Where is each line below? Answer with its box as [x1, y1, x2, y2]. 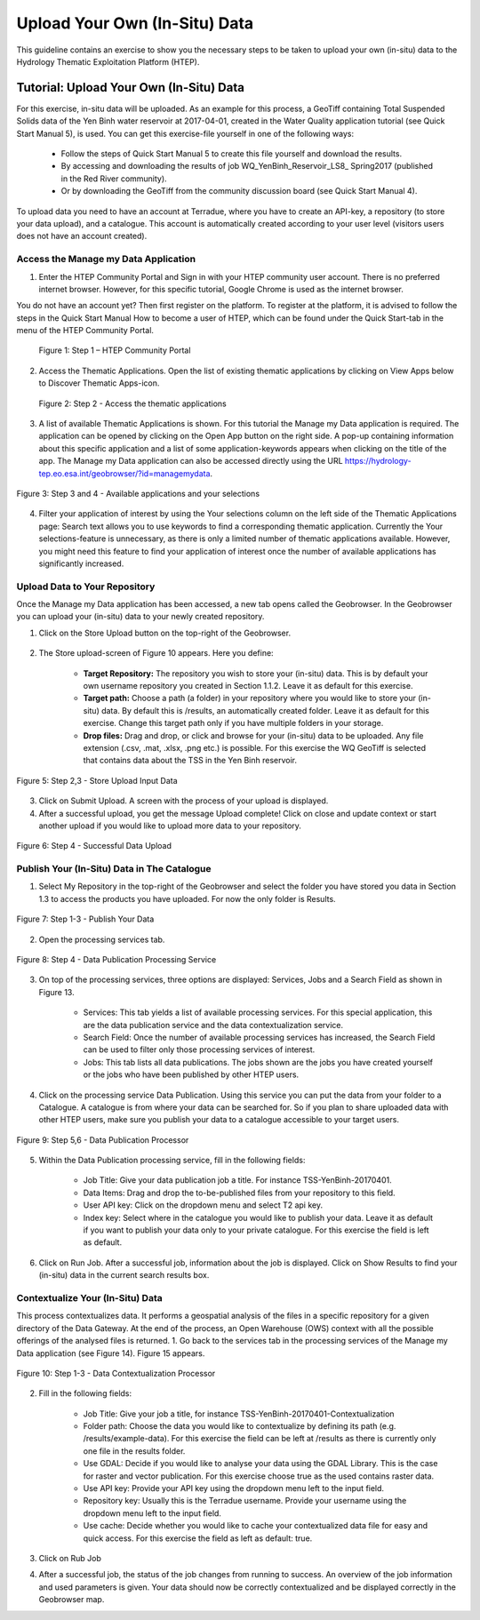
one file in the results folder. [83, 1445, 186, 1456]
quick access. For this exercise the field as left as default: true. [83, 1533, 313, 1544]
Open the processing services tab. [38, 934, 165, 945]
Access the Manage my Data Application [16, 253, 196, 266]
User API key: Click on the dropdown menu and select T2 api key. [83, 1200, 324, 1210]
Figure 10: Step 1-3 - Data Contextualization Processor [16, 1368, 216, 1378]
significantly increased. [38, 558, 124, 569]
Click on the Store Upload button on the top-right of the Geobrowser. [38, 627, 292, 638]
